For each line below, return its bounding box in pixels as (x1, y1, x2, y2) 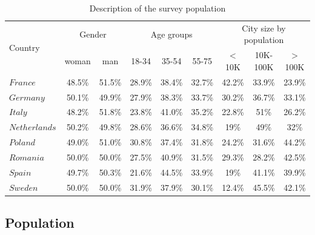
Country (9, 41, 40, 53)
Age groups (150, 27, 193, 40)
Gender (79, 27, 107, 40)
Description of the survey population (89, 2, 226, 14)
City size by (242, 21, 286, 34)
